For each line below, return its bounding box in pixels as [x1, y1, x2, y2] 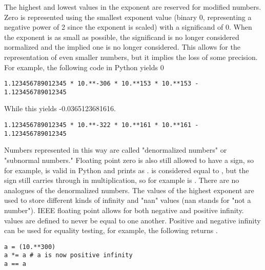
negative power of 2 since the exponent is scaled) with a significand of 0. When [4, 22, 252, 32]
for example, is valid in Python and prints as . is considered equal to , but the [4, 164, 249, 175]
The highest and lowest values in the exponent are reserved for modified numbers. [4, 2, 261, 12]
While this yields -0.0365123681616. [4, 103, 116, 114]
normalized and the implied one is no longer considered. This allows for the [4, 41, 240, 52]
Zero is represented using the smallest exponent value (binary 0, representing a [4, 11, 252, 22]
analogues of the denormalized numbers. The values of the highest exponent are [4, 184, 254, 195]
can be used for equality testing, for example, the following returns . [4, 225, 218, 236]
